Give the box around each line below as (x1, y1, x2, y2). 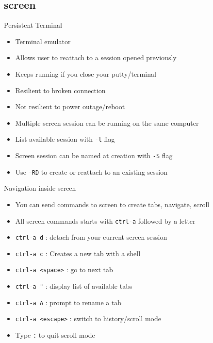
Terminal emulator (15, 36, 71, 46)
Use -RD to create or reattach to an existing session (15, 166, 168, 177)
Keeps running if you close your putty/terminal (15, 68, 156, 79)
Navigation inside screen (4, 183, 76, 193)
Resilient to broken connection (15, 85, 106, 95)
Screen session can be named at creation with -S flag (15, 150, 173, 161)
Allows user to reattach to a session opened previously (15, 52, 177, 63)
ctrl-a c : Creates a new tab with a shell (15, 248, 141, 258)
